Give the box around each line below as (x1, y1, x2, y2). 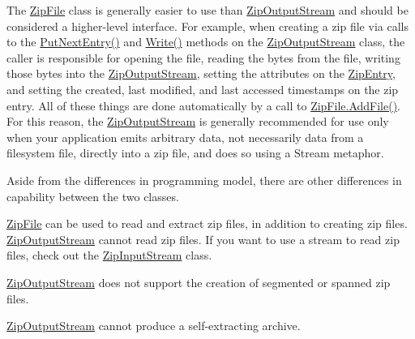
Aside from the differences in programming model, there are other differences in (6, 171, 402, 188)
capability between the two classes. (6, 187, 179, 204)
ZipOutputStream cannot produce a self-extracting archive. (6, 317, 301, 334)
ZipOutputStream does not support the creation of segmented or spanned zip (6, 273, 391, 290)
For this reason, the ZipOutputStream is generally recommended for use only (6, 113, 389, 130)
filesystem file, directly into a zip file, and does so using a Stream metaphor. (6, 144, 384, 161)
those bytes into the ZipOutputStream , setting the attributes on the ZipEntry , (6, 65, 396, 82)
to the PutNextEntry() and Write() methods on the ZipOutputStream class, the (6, 33, 405, 50)
